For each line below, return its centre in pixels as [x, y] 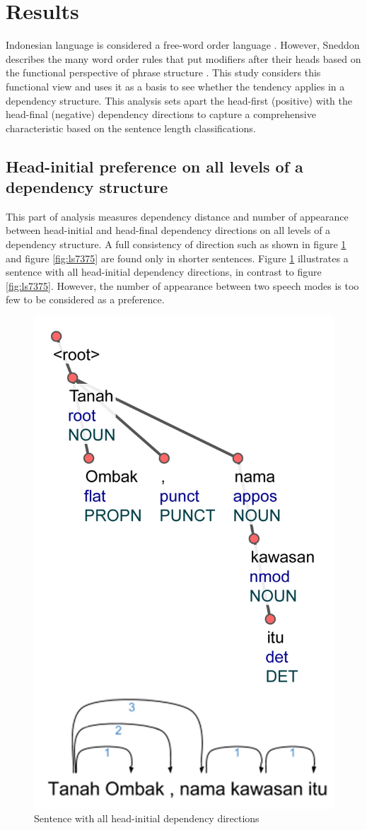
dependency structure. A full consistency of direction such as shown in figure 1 [176, 244]
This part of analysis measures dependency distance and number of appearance [177, 216]
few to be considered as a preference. [85, 299]
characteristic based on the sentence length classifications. [131, 128]
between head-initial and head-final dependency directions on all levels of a [168, 230]
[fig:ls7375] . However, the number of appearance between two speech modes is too [182, 285]
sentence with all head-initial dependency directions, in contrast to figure [164, 272]
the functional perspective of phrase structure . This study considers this [163, 72]
